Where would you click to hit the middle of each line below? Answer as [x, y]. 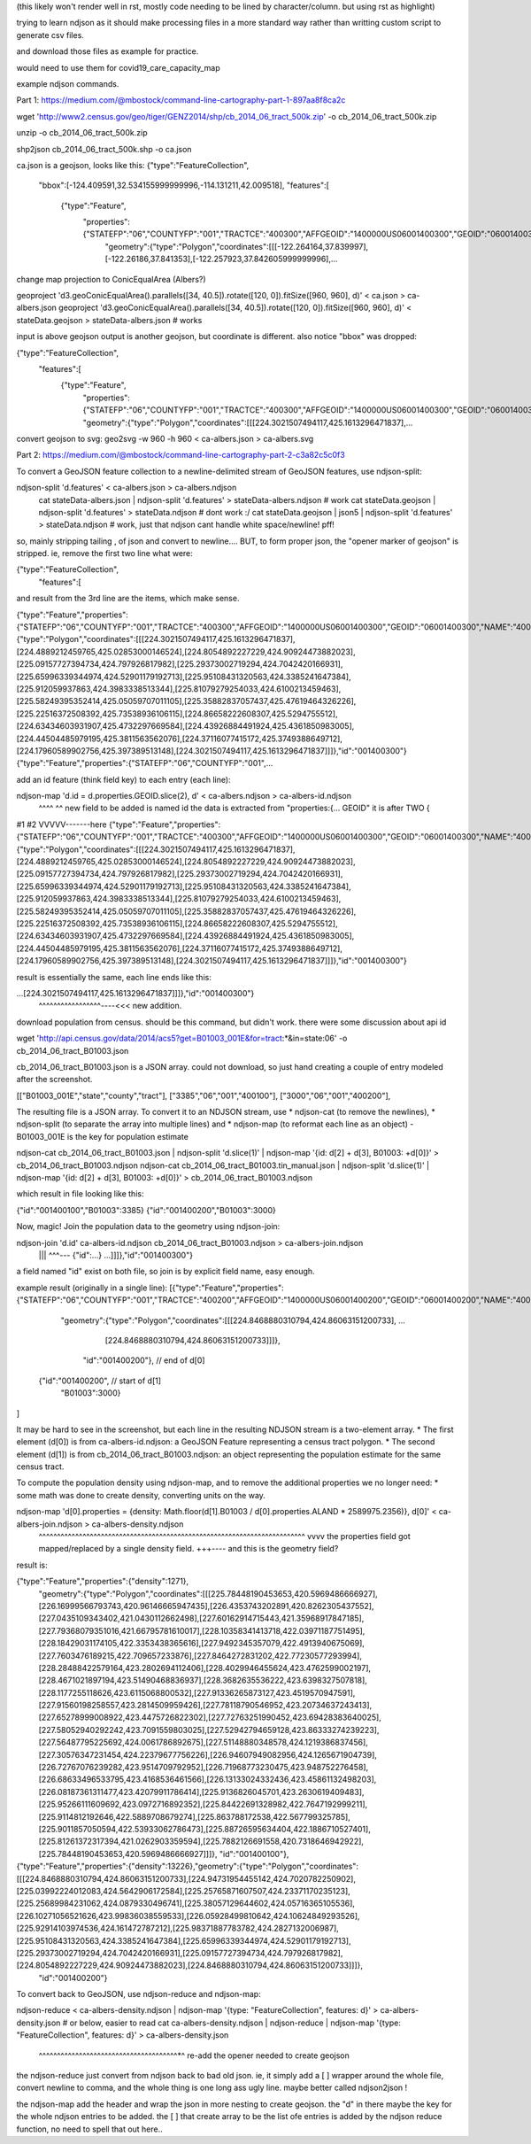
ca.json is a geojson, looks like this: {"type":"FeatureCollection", [133, 165]
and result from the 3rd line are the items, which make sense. [128, 599]
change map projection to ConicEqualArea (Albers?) [112, 279]
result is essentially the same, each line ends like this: [114, 977]
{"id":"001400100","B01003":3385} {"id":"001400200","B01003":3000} [146, 1210]
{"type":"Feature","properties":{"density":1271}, [103, 1582]
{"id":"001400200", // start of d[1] [100, 1381]
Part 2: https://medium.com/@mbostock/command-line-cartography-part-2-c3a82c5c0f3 [181, 455]
